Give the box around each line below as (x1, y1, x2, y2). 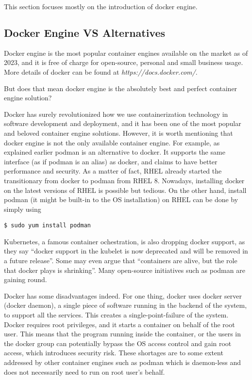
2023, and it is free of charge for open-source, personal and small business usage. (4, 57, 243, 67)
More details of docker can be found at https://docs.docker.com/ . (4, 66, 198, 77)
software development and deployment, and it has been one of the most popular (4, 118, 241, 128)
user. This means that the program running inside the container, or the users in (4, 329, 241, 339)
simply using (4, 204, 41, 214)
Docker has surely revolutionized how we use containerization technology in (4, 109, 228, 119)
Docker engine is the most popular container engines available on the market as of (4, 47, 248, 58)
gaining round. (4, 274, 47, 285)
